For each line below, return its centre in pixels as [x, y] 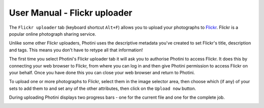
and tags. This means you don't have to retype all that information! [76, 50]
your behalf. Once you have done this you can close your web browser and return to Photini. [102, 72]
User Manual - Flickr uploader [71, 13]
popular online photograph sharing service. [53, 34]
